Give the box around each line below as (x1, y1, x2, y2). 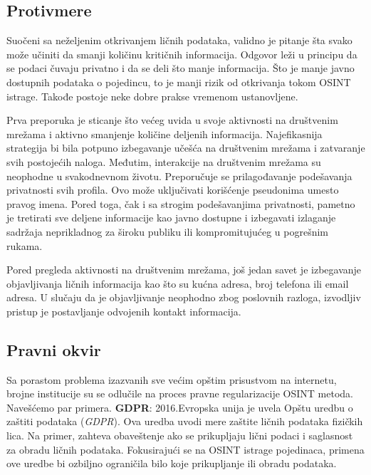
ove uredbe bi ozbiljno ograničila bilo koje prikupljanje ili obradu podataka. (6, 456, 337, 471)
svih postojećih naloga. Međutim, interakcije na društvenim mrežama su (6, 154, 321, 169)
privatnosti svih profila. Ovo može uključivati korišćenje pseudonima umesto (6, 182, 339, 197)
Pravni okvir (6, 338, 101, 360)
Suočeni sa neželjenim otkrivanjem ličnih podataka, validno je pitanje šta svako (6, 33, 352, 48)
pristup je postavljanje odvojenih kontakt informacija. (6, 303, 241, 318)
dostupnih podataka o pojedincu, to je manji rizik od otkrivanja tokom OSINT (6, 74, 351, 89)
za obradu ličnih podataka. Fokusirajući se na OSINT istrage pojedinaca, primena (6, 442, 365, 456)
